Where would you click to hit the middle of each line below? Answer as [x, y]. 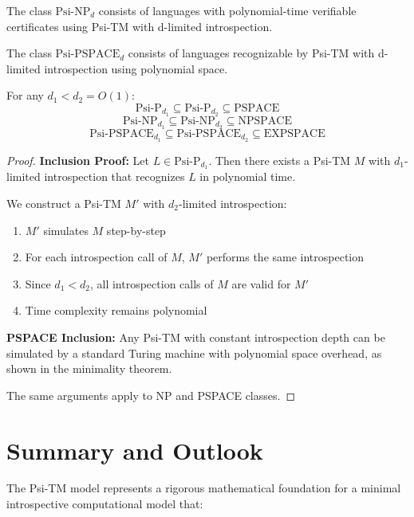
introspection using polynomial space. [136, 68]
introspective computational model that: [105, 504]
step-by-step [136, 230]
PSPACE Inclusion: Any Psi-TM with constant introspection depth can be [196, 337]
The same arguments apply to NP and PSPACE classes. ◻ [151, 395]
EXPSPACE [294, 133]
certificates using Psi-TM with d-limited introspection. [140, 26]
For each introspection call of [96, 257]
